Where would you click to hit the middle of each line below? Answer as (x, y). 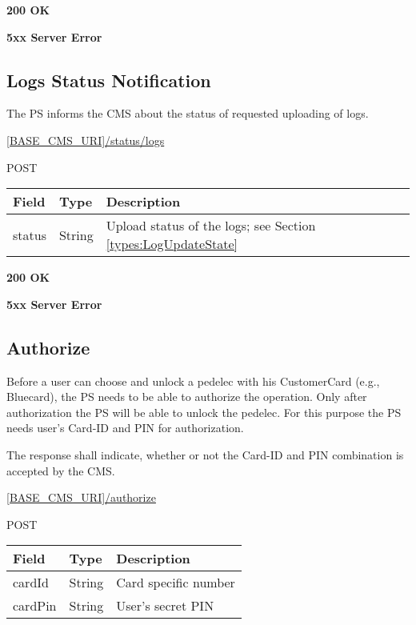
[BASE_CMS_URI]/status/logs (86, 140)
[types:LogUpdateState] (172, 244)
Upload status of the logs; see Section (211, 226)
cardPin (35, 606)
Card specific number (176, 583)
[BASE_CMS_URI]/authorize (81, 497)
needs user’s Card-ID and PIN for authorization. (125, 428)
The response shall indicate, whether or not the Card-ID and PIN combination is (205, 454)
